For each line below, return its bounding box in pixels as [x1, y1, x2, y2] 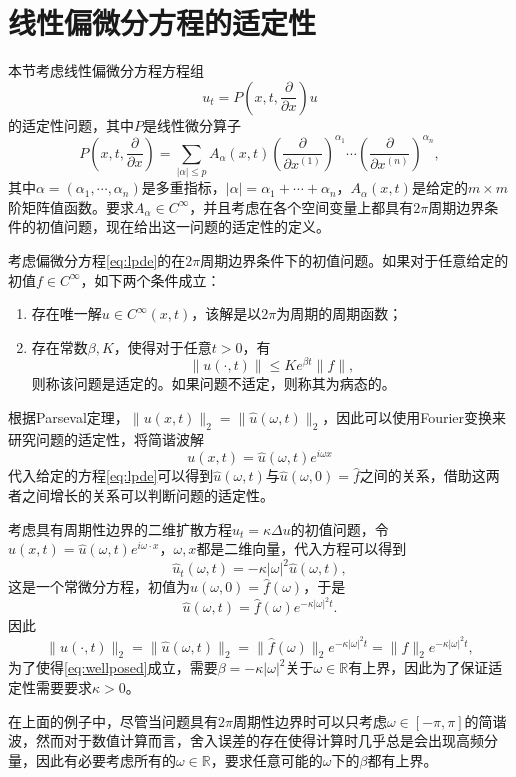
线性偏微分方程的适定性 [8, 2, 317, 43]
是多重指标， [141, 177, 226, 198]
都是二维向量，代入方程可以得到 [196, 538, 407, 559]
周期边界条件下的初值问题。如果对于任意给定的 [200, 249, 509, 270]
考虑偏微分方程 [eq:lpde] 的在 [8, 249, 186, 270]
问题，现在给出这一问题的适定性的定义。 [63, 216, 330, 237]
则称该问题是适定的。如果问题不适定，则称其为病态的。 [31, 373, 396, 394]
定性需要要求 [8, 677, 92, 698]
